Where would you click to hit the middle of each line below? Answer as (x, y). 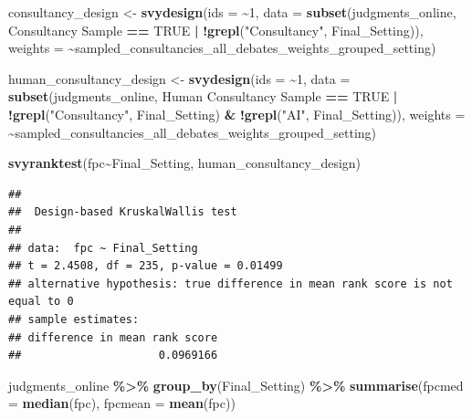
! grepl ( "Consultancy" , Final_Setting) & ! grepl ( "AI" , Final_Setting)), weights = (237, 114)
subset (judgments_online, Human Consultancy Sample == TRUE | (203, 96)
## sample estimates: (74, 319)
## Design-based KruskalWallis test (123, 212)
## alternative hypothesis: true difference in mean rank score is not (231, 283)
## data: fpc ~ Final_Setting (103, 248)
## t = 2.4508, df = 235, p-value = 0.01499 (146, 266)
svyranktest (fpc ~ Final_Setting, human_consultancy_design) (185, 163)
